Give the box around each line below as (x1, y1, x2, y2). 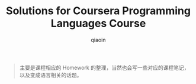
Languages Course (50, 17, 146, 30)
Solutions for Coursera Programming (5, 4, 191, 18)
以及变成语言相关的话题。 (19, 71, 82, 78)
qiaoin (91, 36, 106, 43)
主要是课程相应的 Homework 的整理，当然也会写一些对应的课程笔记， (19, 64, 189, 71)
